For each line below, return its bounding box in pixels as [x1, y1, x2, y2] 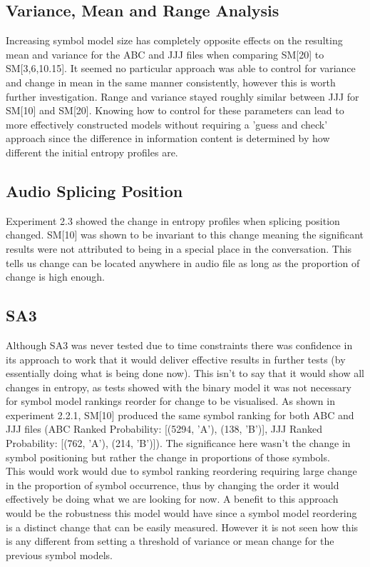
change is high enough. [6, 269, 105, 284]
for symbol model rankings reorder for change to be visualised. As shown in [6, 393, 335, 408]
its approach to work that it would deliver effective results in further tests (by [6, 351, 346, 366]
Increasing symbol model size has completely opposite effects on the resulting [6, 33, 343, 48]
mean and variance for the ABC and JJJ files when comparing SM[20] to [6, 46, 324, 61]
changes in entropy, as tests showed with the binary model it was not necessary [6, 379, 351, 394]
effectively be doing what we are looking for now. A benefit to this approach [6, 491, 339, 506]
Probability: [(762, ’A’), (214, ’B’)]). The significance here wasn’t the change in [6, 436, 351, 451]
